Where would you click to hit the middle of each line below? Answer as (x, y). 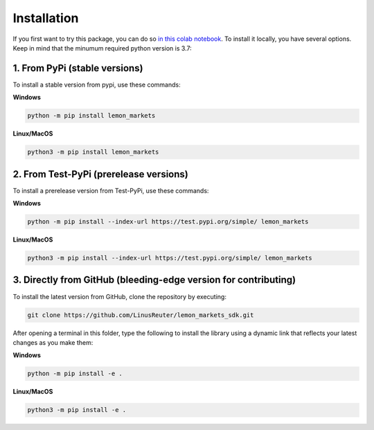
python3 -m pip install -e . (77, 410)
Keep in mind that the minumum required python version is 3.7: (102, 48)
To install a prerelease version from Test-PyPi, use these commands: (111, 190)
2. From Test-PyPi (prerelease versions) (100, 174)
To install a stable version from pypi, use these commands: (97, 84)
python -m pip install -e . (75, 374)
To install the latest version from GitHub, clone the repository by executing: (119, 296)
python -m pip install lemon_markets (91, 116)
